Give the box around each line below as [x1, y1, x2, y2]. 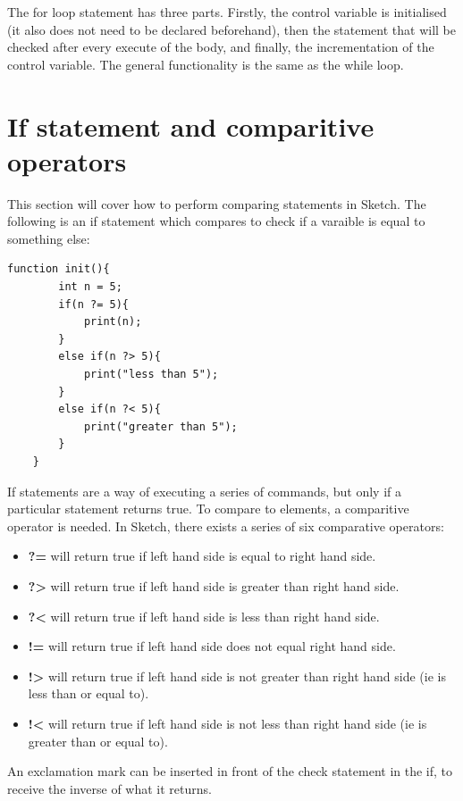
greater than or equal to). [28, 731, 168, 750]
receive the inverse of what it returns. [7, 779, 212, 797]
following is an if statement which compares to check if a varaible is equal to [7, 212, 425, 230]
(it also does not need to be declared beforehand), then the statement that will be [7, 20, 456, 38]
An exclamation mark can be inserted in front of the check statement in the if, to [7, 762, 453, 780]
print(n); [83, 315, 142, 329]
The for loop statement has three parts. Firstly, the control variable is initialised [7, 3, 447, 21]
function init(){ [7, 263, 110, 276]
